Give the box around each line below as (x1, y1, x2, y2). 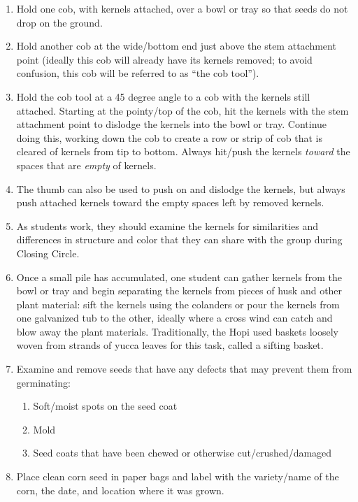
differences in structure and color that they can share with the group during (16, 232, 343, 247)
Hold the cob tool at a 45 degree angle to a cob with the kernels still (16, 89, 310, 103)
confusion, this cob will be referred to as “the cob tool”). (16, 66, 259, 80)
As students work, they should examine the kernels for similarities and (16, 218, 318, 233)
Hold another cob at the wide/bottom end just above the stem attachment (16, 38, 336, 53)
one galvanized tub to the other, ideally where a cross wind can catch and (16, 310, 333, 325)
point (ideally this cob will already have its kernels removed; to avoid (16, 52, 313, 66)
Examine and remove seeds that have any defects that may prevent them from (16, 361, 352, 376)
